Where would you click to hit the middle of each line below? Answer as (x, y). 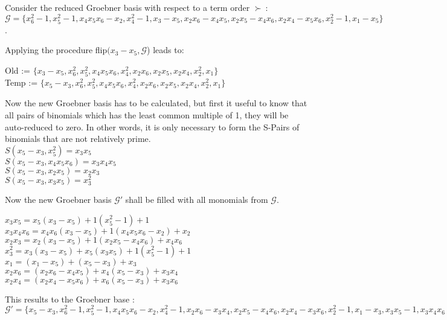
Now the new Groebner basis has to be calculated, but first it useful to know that (156, 103)
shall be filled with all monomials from (197, 199)
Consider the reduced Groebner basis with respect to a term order (127, 7)
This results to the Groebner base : (70, 299)
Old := (18, 70)
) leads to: (166, 50)
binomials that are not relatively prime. (78, 139)
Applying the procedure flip (56, 50)
